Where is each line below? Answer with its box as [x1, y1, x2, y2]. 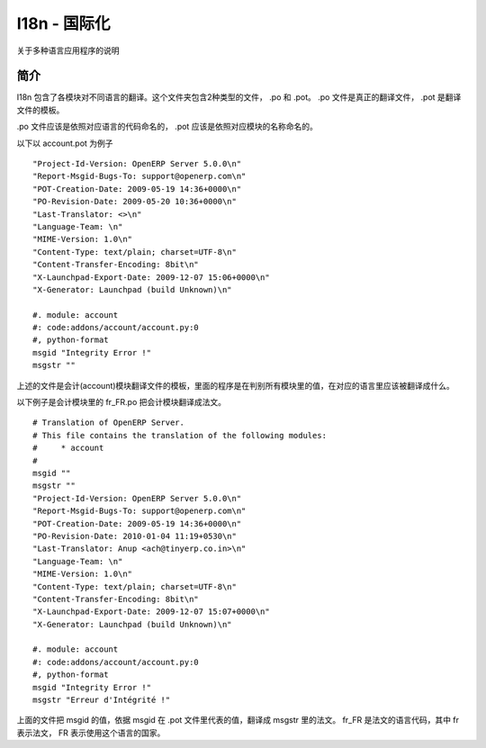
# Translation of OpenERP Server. [32, 418, 184, 428]
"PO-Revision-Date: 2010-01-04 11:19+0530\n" [32, 531, 238, 541]
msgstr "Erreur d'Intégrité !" [32, 695, 171, 706]
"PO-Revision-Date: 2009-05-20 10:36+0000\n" [32, 196, 238, 207]
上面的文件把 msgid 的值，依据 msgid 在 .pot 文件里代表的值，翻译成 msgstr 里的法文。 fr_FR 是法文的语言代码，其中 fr [16, 715, 459, 725]
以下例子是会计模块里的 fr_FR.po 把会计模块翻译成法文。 [16, 397, 227, 408]
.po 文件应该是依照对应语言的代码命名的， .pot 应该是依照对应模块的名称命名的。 [16, 122, 319, 132]
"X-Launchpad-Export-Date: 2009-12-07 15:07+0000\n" [32, 607, 270, 617]
